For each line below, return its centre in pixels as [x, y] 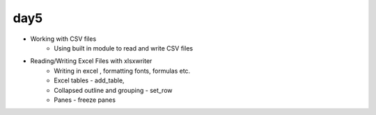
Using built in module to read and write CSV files [124, 48]
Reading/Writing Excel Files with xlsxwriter [91, 61]
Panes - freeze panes [85, 100]
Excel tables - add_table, [89, 80]
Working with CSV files [63, 39]
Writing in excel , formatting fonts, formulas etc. [122, 71]
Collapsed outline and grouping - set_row [113, 90]
